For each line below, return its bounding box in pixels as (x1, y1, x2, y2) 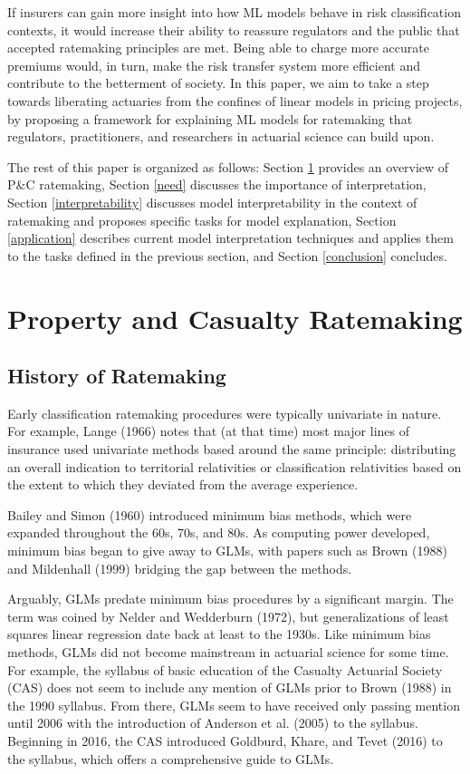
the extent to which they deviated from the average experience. (7, 475, 359, 494)
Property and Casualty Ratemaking (7, 299, 463, 336)
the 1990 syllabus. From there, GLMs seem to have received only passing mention (7, 695, 460, 714)
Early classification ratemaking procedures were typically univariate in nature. (7, 403, 442, 422)
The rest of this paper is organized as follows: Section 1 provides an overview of (7, 157, 449, 176)
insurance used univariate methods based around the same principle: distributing (7, 440, 456, 459)
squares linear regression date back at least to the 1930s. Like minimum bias (7, 624, 431, 643)
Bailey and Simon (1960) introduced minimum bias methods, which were (7, 505, 412, 524)
